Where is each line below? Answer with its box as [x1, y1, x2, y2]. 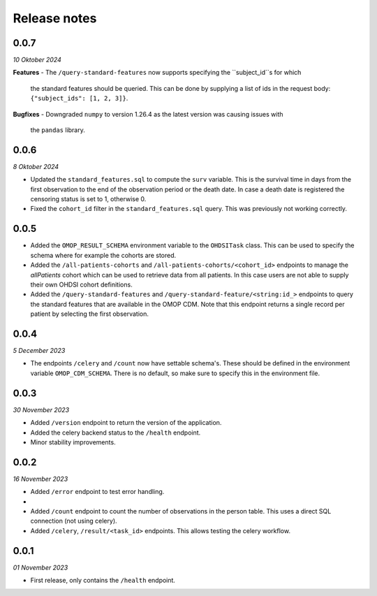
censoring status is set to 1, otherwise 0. [30, 195, 147, 203]
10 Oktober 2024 [13, 56, 62, 64]
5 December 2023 [13, 347, 66, 355]
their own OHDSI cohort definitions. [30, 280, 133, 289]
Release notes [13, 10, 97, 26]
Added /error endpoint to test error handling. [30, 488, 165, 496]
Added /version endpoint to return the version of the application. [30, 419, 222, 427]
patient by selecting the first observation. [30, 310, 149, 318]
